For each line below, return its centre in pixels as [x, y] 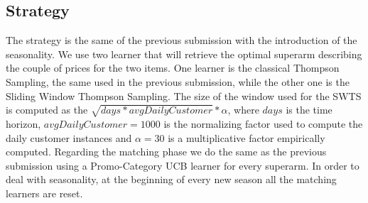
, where [243, 110]
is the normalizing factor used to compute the [263, 123]
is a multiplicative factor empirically [247, 137]
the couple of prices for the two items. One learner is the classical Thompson [173, 68]
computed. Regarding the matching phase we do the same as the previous [166, 152]
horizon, [23, 123]
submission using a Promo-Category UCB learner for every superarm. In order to [183, 165]
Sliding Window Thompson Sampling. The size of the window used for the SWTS [184, 95]
